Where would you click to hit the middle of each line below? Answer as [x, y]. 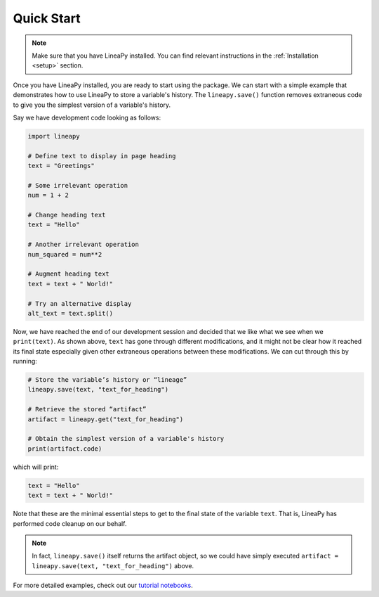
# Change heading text [67, 215]
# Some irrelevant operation [78, 185]
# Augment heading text [69, 274]
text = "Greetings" [61, 166]
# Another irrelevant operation [84, 245]
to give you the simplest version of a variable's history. [92, 105]
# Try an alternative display [80, 303]
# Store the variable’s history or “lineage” [107, 380]
